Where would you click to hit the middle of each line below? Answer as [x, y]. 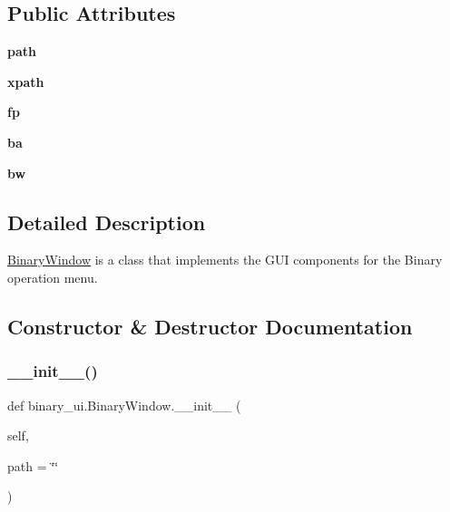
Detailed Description [107, 222]
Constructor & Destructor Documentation [210, 326]
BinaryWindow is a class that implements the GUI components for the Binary [225, 260]
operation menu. [53, 277]
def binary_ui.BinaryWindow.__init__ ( [124, 405]
